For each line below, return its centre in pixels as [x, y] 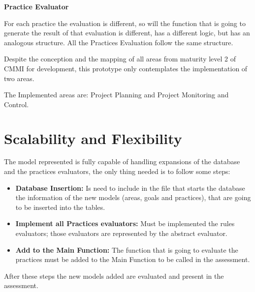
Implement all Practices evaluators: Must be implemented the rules [125, 223]
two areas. [19, 78]
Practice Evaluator [36, 6]
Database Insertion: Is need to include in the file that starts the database [130, 188]
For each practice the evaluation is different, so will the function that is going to [125, 23]
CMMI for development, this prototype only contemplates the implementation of [126, 68]
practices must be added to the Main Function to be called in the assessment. [133, 259]
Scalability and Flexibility [93, 138]
